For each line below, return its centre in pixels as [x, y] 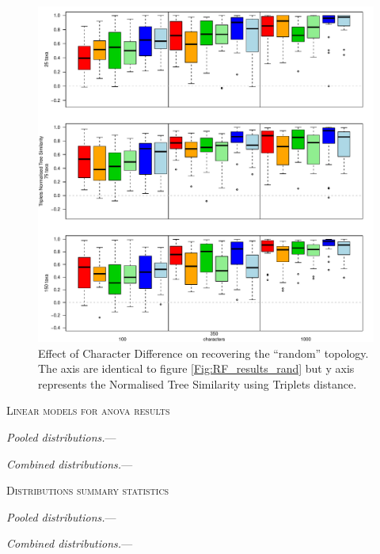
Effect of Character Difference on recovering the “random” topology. [203, 353]
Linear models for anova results [88, 410]
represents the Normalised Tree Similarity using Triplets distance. [198, 383]
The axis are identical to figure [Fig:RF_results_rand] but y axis [196, 368]
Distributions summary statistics [88, 490]
